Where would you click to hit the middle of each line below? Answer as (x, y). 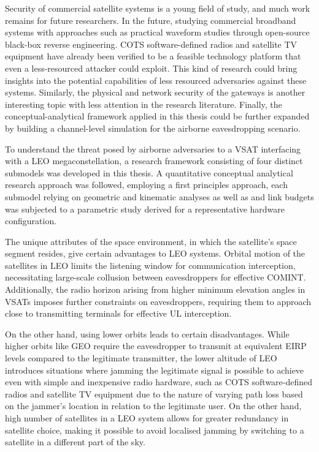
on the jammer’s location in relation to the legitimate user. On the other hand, (153, 406)
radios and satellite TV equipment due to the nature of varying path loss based (154, 394)
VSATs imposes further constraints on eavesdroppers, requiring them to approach (158, 301)
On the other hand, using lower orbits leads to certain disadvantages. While (147, 333)
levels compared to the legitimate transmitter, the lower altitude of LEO (141, 358)
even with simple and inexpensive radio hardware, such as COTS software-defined (159, 382)
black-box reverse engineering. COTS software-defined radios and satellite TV (151, 44)
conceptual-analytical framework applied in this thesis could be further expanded (157, 116)
